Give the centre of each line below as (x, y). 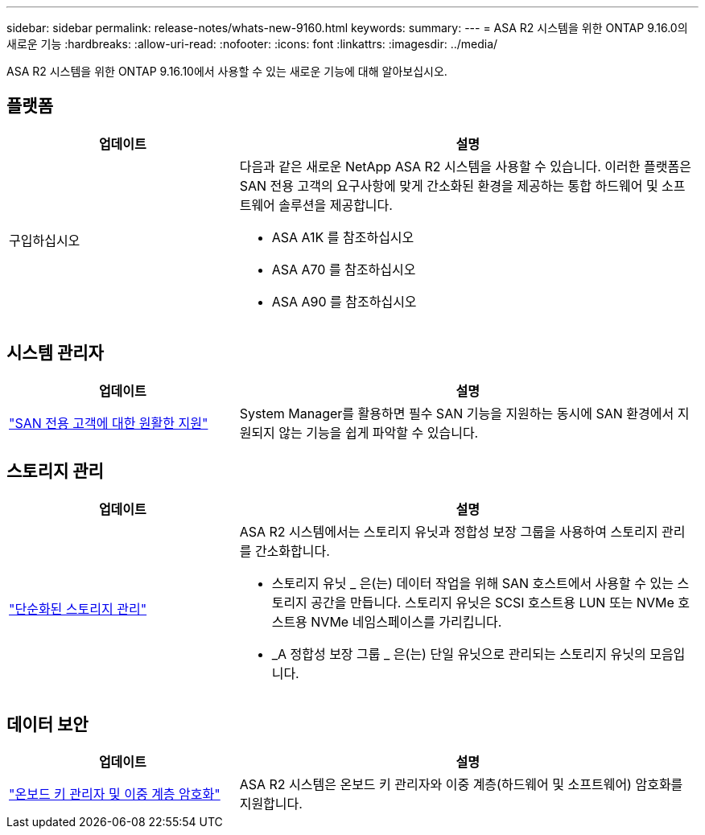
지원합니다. (271, 804)
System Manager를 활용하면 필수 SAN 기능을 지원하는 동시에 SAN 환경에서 (457, 413)
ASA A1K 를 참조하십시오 (343, 237)
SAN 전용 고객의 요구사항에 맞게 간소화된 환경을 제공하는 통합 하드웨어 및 (449, 185)
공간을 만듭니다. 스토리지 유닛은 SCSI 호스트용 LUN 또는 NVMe (493, 602)
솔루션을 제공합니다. (336, 205)
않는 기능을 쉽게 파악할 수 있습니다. (379, 432)
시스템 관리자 (55, 353)
